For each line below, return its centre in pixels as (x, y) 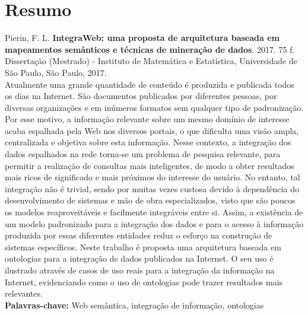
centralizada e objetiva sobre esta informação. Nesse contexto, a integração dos (148, 142)
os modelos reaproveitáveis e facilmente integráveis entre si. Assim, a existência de (154, 212)
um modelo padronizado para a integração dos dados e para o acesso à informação (154, 223)
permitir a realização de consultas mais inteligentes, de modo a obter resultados (150, 165)
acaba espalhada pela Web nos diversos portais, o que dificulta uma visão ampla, (152, 130)
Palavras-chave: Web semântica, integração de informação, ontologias (134, 305)
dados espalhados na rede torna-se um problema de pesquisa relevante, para (143, 154)
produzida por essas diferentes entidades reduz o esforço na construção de (139, 235)
